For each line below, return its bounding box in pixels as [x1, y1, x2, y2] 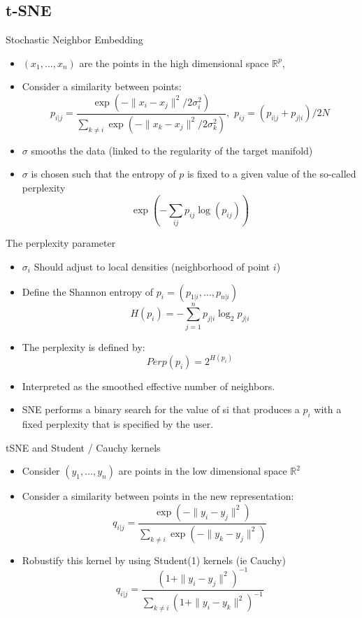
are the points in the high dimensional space [79, 55, 269, 70]
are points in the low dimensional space [118, 463, 287, 478]
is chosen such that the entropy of [31, 166, 176, 181]
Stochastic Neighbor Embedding [6, 32, 143, 47]
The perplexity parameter [6, 236, 116, 250]
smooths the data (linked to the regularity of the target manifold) [31, 143, 313, 157]
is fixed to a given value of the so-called [187, 166, 356, 181]
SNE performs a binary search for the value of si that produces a [22, 402, 300, 417]
